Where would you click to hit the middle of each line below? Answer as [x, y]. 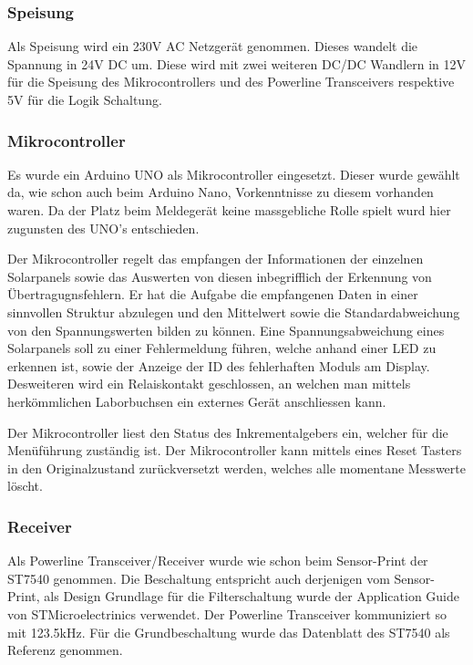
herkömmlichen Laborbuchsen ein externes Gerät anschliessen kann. [197, 401]
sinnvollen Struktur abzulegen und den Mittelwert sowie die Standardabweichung [234, 312]
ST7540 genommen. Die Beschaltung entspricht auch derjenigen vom [199, 578]
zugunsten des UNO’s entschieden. [103, 228]
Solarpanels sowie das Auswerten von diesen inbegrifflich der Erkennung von [220, 276]
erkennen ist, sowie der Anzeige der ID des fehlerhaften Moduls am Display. [219, 365]
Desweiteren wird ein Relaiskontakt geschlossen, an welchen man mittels [209, 384]
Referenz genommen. [65, 650]
